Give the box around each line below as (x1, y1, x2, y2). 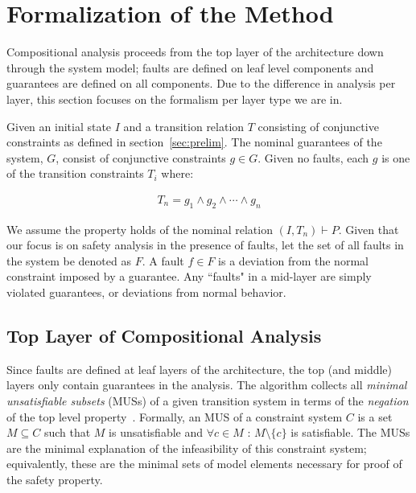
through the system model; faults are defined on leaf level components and (6, 59, 374, 76)
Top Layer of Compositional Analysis (6, 323, 322, 348)
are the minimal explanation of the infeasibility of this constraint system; (6, 439, 367, 456)
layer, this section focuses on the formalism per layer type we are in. (6, 90, 343, 107)
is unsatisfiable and (109, 424, 204, 441)
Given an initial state (6, 117, 112, 134)
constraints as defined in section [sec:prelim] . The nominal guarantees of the (6, 134, 382, 150)
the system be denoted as (6, 252, 131, 269)
